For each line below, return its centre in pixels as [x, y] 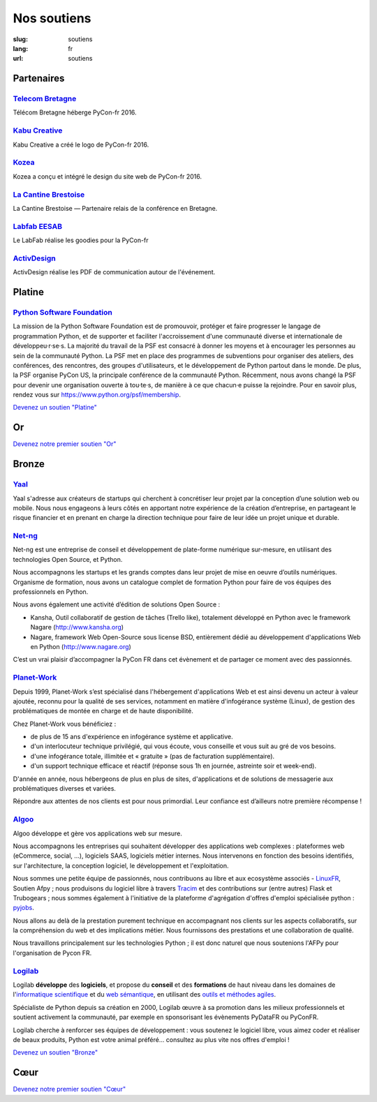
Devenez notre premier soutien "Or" [65, 444]
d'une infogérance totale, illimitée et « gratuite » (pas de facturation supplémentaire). [153, 756]
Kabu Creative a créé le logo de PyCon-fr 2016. [81, 144]
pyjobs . [23, 908]
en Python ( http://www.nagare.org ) [81, 646]
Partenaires [39, 79]
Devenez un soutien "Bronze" [55, 1052]
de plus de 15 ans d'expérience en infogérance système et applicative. [132, 737]
